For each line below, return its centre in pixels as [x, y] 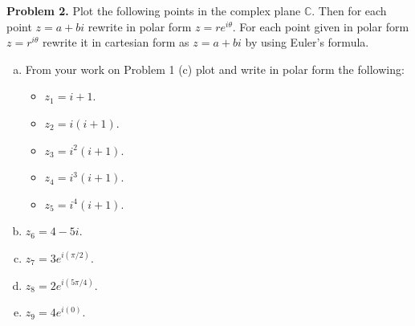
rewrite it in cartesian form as [116, 42]
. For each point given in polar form [321, 26]
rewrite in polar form [140, 26]
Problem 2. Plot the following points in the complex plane [154, 10]
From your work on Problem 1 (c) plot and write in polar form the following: [215, 69]
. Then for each [349, 10]
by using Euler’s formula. [307, 42]
